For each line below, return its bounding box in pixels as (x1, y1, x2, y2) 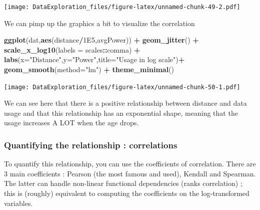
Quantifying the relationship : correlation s (4, 138, 177, 151)
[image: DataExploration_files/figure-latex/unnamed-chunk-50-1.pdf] (4, 83, 240, 91)
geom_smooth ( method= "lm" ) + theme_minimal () (4, 64, 174, 75)
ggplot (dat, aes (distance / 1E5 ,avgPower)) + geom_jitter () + (4, 35, 199, 45)
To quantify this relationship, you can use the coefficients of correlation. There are (4, 158, 256, 169)
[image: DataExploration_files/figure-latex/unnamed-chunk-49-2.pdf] (4, 4, 240, 11)
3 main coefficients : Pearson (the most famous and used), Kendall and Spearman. (4, 168, 256, 178)
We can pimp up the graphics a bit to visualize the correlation (4, 18, 195, 28)
